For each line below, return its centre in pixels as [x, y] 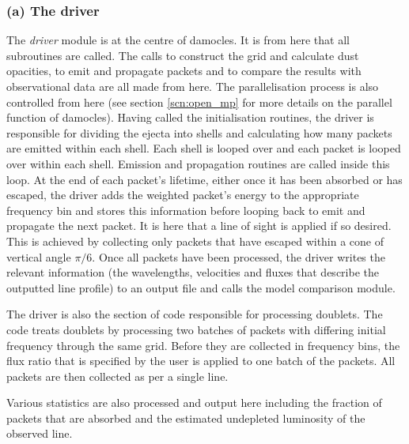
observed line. [40, 433]
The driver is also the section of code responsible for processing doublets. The [195, 314]
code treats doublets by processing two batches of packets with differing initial [196, 329]
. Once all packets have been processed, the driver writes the [239, 256]
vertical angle [39, 256]
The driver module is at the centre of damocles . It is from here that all [178, 40]
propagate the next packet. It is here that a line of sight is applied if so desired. [199, 226]
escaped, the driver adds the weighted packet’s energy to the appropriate [183, 195]
